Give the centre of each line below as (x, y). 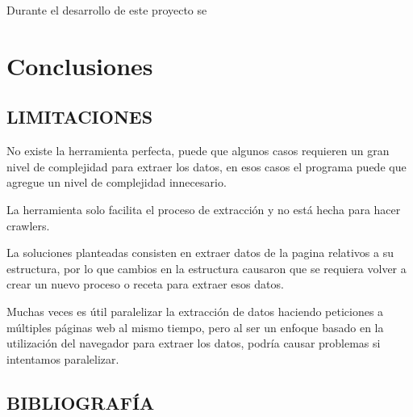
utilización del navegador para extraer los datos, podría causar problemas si (194, 343)
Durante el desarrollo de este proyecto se (107, 10)
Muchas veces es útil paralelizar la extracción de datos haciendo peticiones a (195, 311)
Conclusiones (80, 65)
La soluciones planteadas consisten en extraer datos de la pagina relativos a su (200, 253)
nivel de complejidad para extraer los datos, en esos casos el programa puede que (206, 166)
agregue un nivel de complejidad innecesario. (117, 182)
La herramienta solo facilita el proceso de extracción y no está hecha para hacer (204, 209)
